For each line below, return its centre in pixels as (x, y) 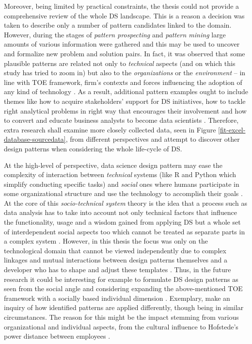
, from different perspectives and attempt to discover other (153, 139)
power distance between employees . (57, 336)
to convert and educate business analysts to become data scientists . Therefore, (121, 120)
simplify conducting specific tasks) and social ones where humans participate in (122, 184)
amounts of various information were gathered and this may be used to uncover (122, 44)
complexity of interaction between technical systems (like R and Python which (120, 174)
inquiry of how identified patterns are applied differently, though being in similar (124, 307)
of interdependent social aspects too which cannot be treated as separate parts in (125, 231)
